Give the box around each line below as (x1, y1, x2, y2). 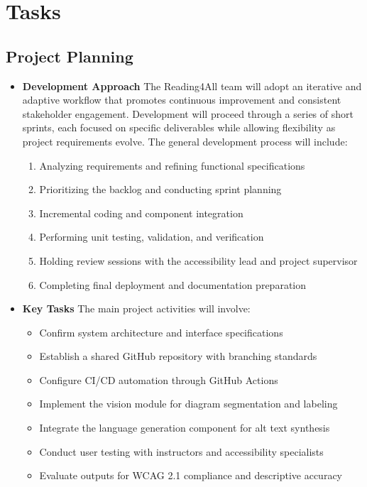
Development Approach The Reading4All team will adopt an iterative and (22, 78, 362, 93)
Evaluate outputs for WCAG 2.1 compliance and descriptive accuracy (39, 468, 342, 483)
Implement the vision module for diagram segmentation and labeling (39, 396, 338, 411)
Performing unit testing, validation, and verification (39, 229, 264, 244)
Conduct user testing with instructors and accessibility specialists (39, 444, 324, 459)
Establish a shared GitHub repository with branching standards (39, 349, 317, 363)
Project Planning (6, 45, 133, 67)
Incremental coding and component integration (39, 205, 243, 220)
